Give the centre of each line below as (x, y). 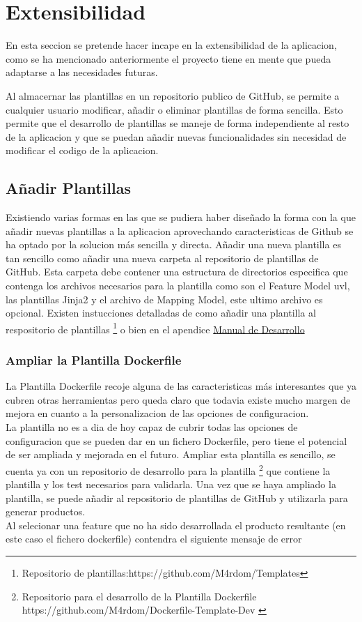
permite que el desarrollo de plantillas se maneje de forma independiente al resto (178, 123)
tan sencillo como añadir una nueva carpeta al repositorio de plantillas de (162, 258)
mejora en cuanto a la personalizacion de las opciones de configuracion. (157, 413)
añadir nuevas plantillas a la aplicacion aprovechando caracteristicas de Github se (180, 230)
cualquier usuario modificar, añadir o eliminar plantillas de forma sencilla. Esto (174, 109)
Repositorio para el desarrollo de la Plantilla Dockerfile (139, 596)
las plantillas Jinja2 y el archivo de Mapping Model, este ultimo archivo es (164, 299)
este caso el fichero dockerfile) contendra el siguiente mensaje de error (154, 539)
